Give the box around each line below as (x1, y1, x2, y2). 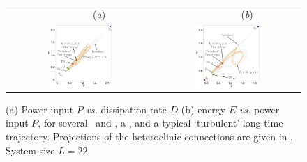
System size (6, 143, 55, 157)
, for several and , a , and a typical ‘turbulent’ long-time (38, 115, 283, 130)
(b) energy (181, 102, 226, 116)
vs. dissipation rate (86, 102, 167, 116)
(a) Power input (6, 102, 74, 116)
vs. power (239, 102, 280, 116)
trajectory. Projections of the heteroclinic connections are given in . (6, 129, 294, 143)
